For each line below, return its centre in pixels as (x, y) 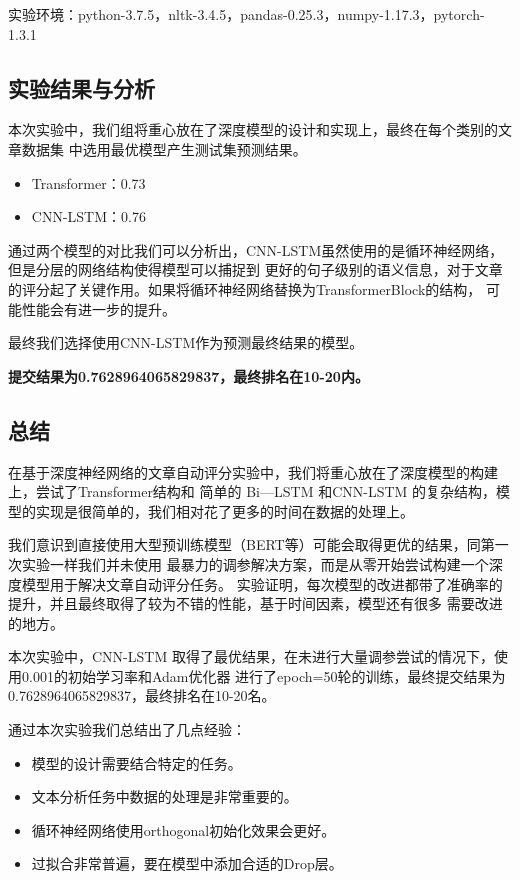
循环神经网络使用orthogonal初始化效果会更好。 (183, 829)
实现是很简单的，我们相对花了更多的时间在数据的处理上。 (224, 510)
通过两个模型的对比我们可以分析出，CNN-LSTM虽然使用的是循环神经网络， (256, 249)
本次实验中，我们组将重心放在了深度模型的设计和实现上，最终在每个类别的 (253, 129)
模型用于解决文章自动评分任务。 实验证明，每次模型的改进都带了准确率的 (262, 583)
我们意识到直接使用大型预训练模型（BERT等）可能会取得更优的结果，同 (244, 544)
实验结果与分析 (81, 87)
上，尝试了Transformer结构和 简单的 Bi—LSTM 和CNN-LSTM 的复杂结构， (252, 491)
